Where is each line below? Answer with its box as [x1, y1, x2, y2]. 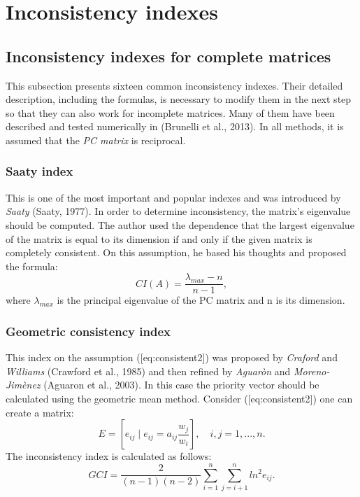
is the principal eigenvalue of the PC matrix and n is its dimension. [57, 293, 345, 307]
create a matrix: [6, 405, 74, 419]
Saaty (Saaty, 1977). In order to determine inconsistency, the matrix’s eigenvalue [6, 204, 351, 218]
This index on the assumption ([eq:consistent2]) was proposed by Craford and [6, 350, 338, 365]
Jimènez [6, 377, 41, 392]
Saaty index [6, 162, 73, 180]
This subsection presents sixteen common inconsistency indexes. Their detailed [6, 78, 343, 92]
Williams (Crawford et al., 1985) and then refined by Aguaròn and [6, 363, 291, 378]
